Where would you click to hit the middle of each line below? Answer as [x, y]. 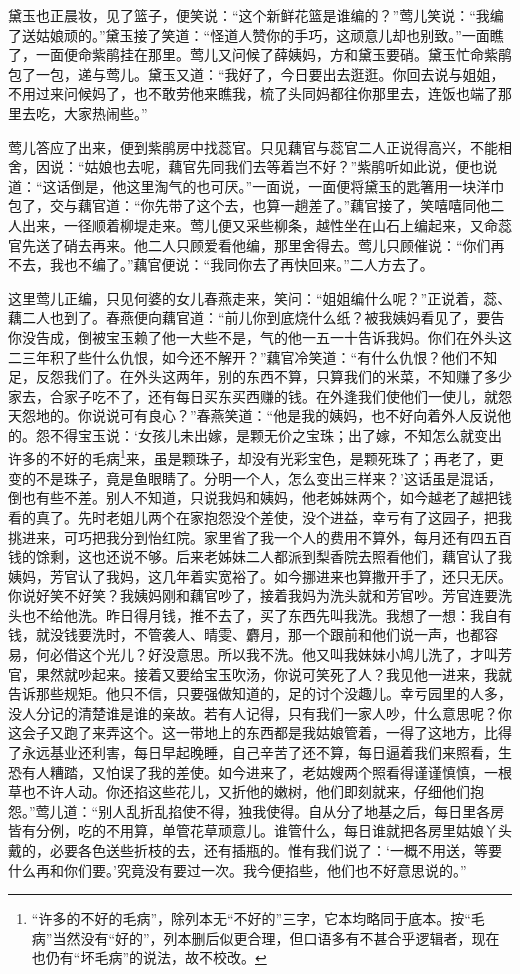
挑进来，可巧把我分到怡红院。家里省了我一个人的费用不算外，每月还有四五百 [260, 536]
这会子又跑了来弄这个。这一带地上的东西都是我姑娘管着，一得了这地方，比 [253, 732]
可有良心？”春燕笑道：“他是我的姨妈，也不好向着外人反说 [308, 415]
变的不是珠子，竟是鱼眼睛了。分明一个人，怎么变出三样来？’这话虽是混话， [255, 477]
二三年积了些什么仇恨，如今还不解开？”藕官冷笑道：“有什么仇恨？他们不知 [253, 356]
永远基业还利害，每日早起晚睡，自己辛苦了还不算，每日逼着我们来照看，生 [266, 752]
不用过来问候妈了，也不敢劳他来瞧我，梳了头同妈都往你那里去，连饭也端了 [253, 93]
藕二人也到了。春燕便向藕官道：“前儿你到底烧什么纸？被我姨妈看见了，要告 [256, 317]
